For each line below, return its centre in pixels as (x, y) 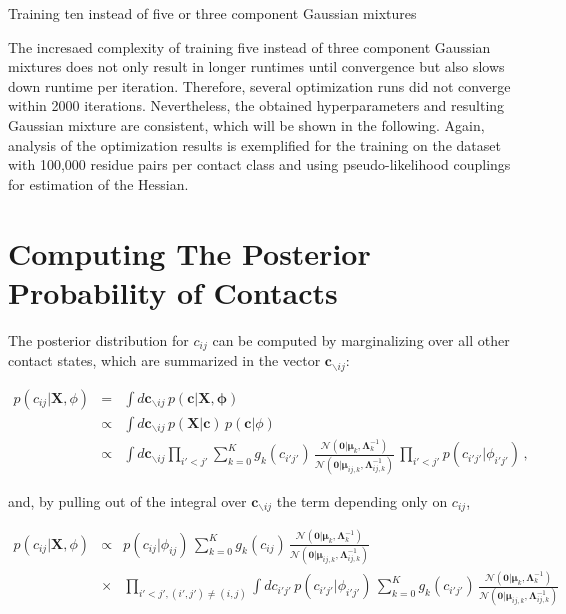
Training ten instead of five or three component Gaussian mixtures (212, 13)
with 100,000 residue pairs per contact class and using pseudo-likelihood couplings (259, 164)
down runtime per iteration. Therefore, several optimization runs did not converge (259, 85)
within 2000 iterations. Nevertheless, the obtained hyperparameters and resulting (256, 105)
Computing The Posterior (189, 252)
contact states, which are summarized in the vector (164, 360)
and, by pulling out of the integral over (127, 500)
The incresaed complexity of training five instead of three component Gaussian (249, 46)
